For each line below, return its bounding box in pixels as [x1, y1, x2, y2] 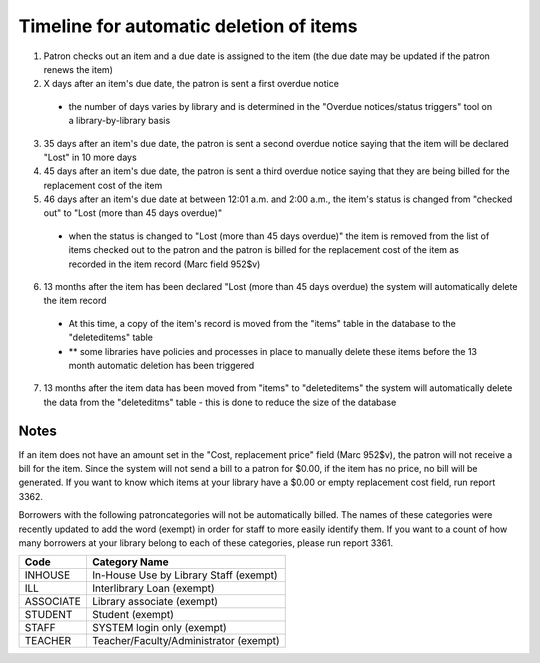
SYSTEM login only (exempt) [91, 621, 227, 635]
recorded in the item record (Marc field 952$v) [68, 258, 261, 270]
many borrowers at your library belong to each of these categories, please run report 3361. [18, 537, 394, 549]
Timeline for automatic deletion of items [18, 15, 358, 37]
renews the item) [43, 63, 114, 75]
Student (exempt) [91, 608, 175, 622]
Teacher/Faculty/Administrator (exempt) [91, 634, 280, 648]
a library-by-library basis [68, 115, 171, 127]
